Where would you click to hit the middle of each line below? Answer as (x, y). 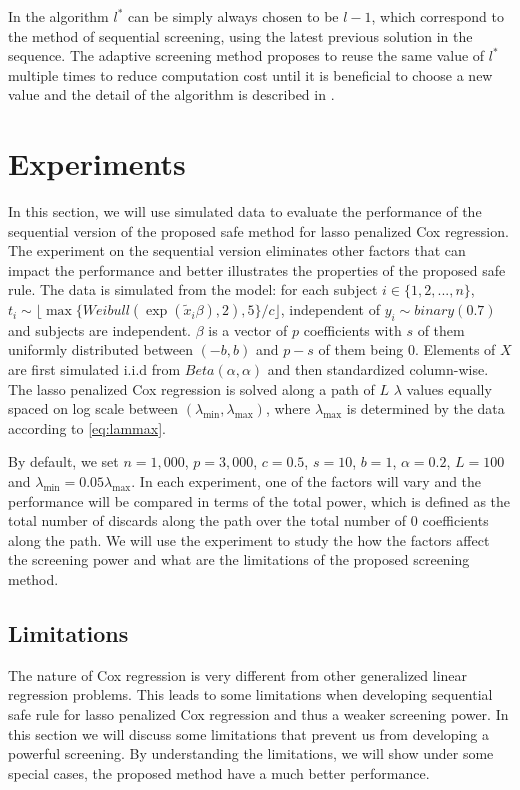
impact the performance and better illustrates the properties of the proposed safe (257, 269)
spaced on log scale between (93, 408)
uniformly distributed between (100, 349)
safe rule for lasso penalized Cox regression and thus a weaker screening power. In (258, 713)
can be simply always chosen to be (233, 16)
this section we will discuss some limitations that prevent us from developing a (248, 733)
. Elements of (455, 349)
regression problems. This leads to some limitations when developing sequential (250, 694)
